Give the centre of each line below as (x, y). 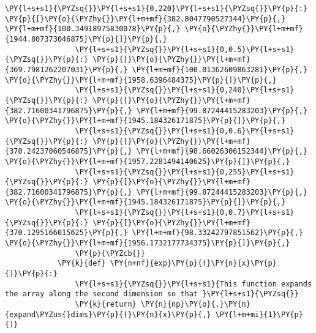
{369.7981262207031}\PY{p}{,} (66, 69)
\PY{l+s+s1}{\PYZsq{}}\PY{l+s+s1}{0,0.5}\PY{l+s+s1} (185, 49)
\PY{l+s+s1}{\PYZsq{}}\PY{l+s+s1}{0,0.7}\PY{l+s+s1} (185, 213)
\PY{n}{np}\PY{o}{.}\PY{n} (195, 305)
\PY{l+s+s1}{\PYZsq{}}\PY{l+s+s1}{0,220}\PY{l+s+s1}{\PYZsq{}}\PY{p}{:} (156, 9)
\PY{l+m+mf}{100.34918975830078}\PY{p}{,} (93, 29)
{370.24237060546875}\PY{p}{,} (69, 152)
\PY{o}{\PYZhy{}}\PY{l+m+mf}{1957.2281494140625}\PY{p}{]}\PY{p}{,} (148, 161)
